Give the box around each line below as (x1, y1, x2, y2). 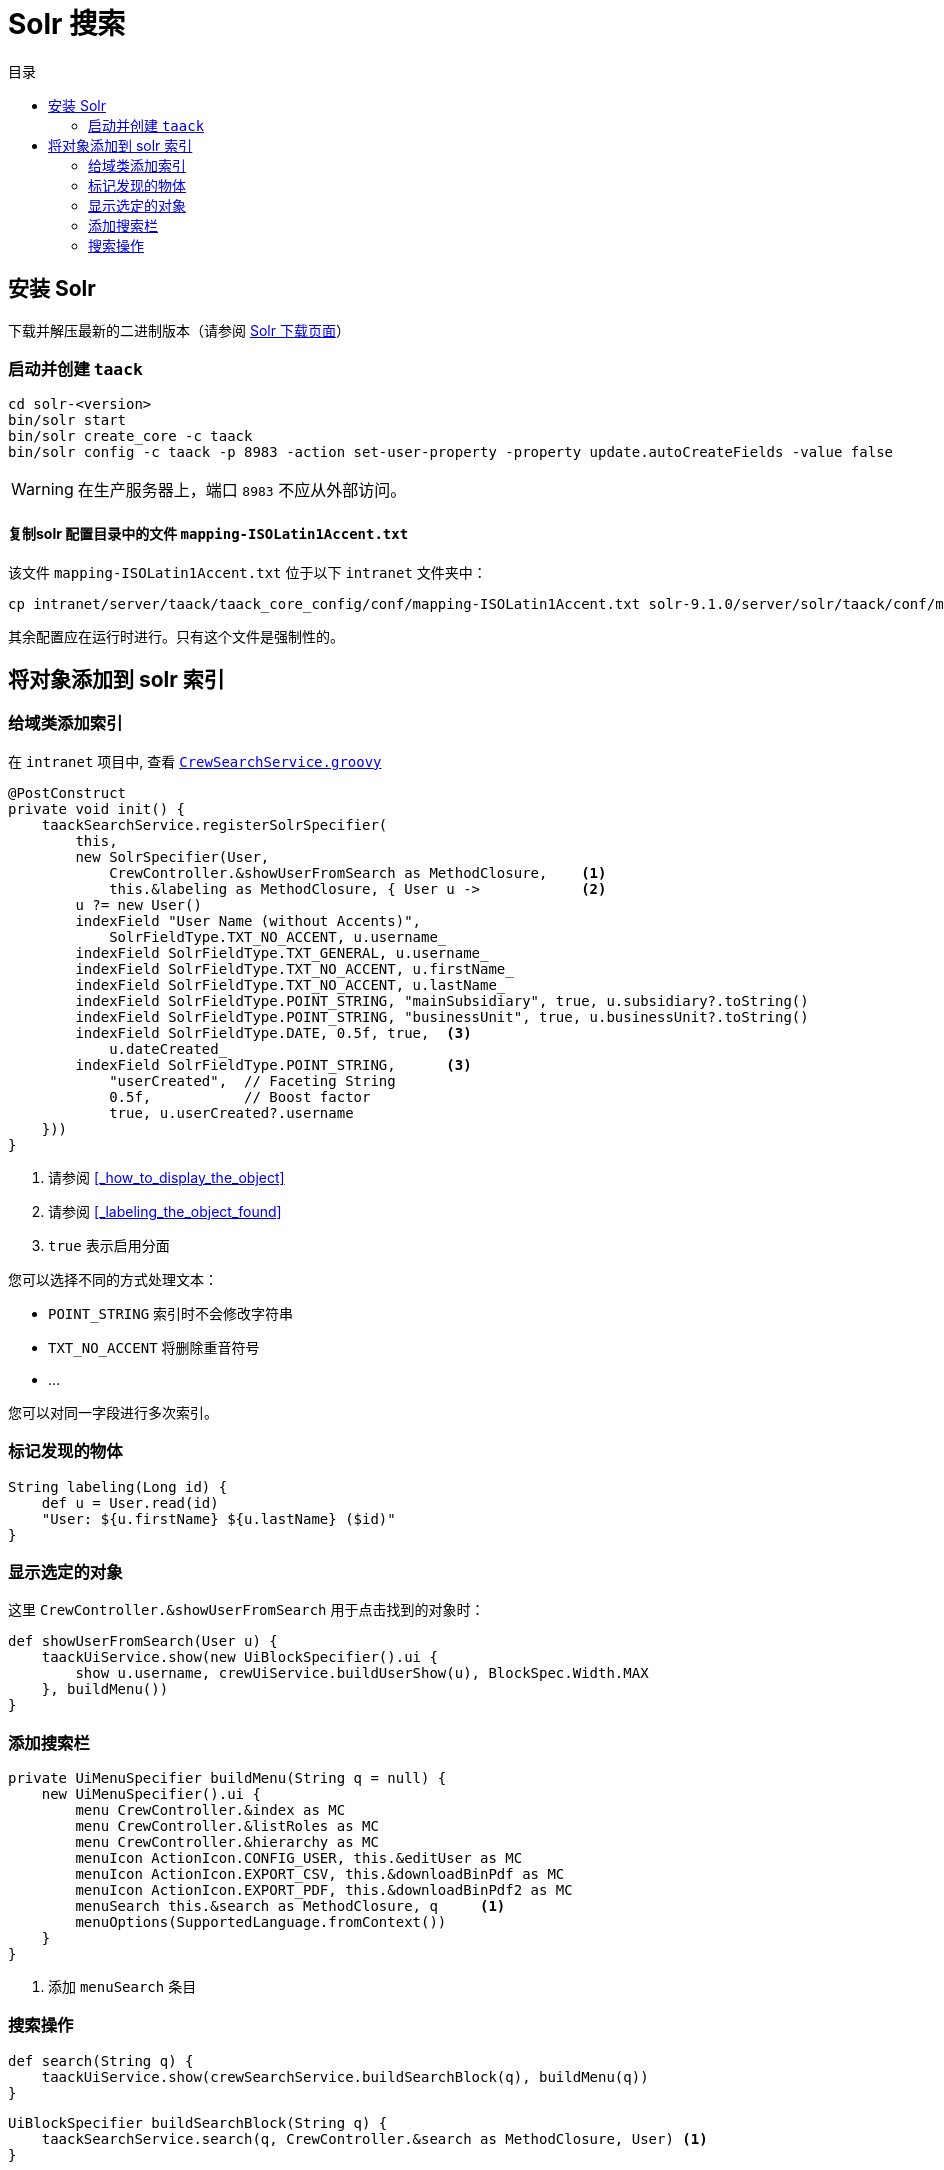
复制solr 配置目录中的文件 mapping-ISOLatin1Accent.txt (8, 524, 409, 542)
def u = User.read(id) (41, 1494, 219, 1511)
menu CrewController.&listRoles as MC (75, 1818, 379, 1835)
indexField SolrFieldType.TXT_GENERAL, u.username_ (75, 944, 489, 961)
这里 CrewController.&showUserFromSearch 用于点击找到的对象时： (8, 1601, 485, 1619)
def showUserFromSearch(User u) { (8, 1633, 278, 1650)
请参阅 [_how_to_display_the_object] (48, 1168, 285, 1186)
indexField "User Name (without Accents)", (75, 912, 422, 929)
